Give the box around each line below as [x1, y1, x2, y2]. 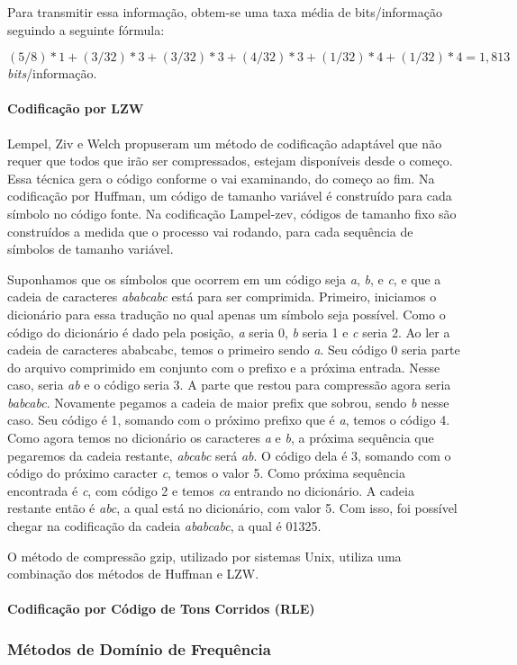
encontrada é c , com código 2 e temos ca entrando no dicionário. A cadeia [7, 481, 414, 499]
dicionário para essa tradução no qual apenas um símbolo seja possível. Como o [7, 304, 446, 323]
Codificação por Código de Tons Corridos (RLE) [7, 599, 315, 618]
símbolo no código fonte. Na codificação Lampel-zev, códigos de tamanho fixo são [7, 203, 457, 222]
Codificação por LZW [7, 99, 144, 118]
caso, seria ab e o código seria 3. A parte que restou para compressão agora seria [7, 375, 451, 394]
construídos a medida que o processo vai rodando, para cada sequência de [7, 221, 413, 240]
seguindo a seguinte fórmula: [7, 20, 165, 39]
